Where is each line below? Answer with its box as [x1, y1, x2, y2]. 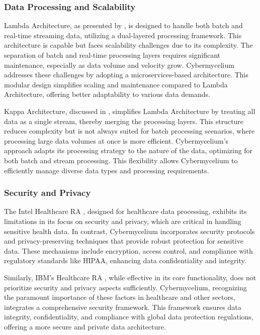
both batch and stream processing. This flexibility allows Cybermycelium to [4, 155, 238, 165]
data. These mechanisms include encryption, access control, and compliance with [4, 245, 253, 256]
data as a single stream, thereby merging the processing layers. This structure [4, 116, 244, 126]
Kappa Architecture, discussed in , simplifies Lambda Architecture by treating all [4, 105, 255, 116]
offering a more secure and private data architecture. [4, 321, 166, 331]
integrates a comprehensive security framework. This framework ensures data [4, 301, 241, 312]
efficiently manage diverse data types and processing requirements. [4, 165, 209, 175]
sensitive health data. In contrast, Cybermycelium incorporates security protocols [4, 226, 255, 236]
